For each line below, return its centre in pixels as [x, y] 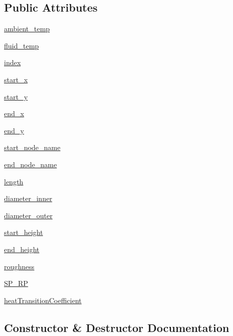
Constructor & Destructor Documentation [117, 327]
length [14, 181]
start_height [24, 232]
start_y [16, 96]
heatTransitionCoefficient [43, 300]
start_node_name [32, 147]
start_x [16, 79]
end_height [22, 249]
